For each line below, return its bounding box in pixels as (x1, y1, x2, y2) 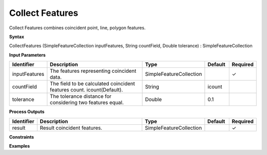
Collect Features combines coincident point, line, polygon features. (9, 25, 146, 31)
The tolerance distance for (49, 93, 112, 100)
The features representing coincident (49, 67, 136, 74)
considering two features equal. (49, 99, 124, 106)
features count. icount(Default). (49, 87, 123, 94)
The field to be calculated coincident (49, 80, 135, 87)
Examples (9, 143, 30, 149)
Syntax (9, 34, 24, 40)
